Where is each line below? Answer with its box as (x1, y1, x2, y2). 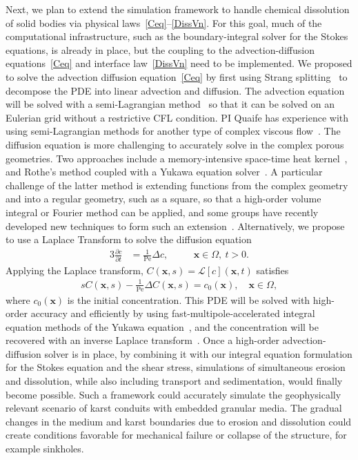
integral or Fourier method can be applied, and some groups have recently (6, 204, 319, 219)
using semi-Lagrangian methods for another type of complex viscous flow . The (6, 124, 341, 138)
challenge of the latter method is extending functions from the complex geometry (6, 178, 348, 192)
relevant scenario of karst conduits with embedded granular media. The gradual (6, 401, 342, 415)
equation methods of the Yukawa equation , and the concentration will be (6, 319, 319, 334)
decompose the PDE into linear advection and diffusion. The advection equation (6, 83, 345, 97)
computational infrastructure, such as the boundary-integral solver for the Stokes (6, 29, 348, 44)
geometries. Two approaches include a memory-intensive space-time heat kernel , (6, 151, 348, 165)
